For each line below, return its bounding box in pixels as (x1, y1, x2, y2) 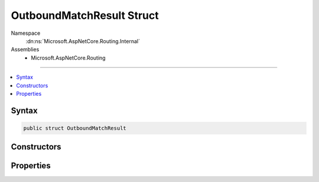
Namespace (11, 30, 41, 37)
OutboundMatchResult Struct (11, 9, 159, 22)
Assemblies (11, 46, 40, 53)
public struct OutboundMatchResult (23, 125, 126, 131)
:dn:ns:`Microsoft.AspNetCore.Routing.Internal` (25, 37, 140, 44)
